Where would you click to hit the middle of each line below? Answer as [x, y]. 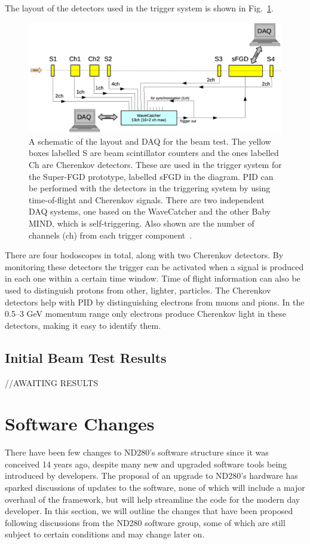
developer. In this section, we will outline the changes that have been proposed [149, 511]
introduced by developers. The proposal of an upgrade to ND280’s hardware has [151, 476]
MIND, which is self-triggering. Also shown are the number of [142, 223]
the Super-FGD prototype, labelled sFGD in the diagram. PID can [151, 176]
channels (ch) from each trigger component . [111, 235]
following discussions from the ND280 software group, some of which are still [145, 522]
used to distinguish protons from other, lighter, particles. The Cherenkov [138, 290]
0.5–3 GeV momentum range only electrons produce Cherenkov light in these [145, 314]
